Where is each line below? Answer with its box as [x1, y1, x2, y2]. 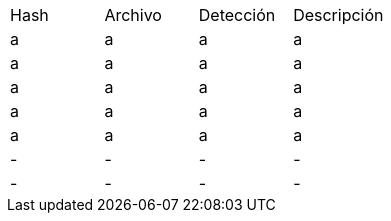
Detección [198, 5, 276, 25]
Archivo [104, 5, 162, 25]
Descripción [293, 5, 384, 25]
